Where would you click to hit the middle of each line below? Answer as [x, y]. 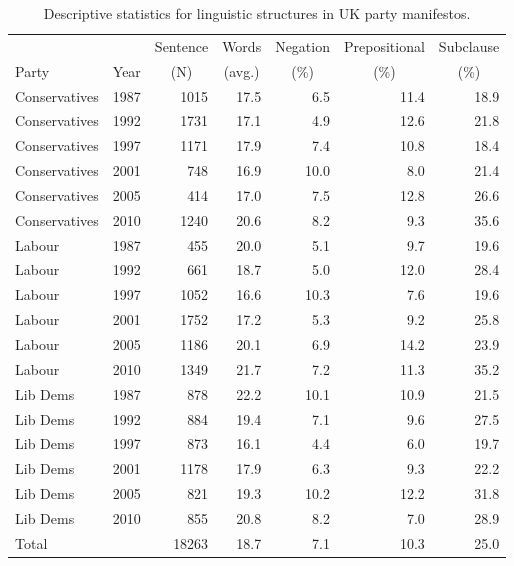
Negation [302, 45]
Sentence [181, 45]
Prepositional [384, 45]
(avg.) [241, 70]
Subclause [469, 45]
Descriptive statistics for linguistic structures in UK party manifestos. [257, 13]
